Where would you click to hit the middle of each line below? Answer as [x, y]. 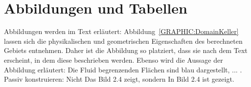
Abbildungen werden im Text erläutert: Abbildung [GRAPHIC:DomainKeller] [121, 31]
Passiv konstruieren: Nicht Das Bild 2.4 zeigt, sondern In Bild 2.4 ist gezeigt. [119, 79]
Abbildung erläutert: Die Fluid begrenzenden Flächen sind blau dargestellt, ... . [123, 69]
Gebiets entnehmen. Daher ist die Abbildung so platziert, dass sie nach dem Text [126, 50]
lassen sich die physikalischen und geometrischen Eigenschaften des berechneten [123, 41]
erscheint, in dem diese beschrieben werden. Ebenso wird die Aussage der [114, 60]
